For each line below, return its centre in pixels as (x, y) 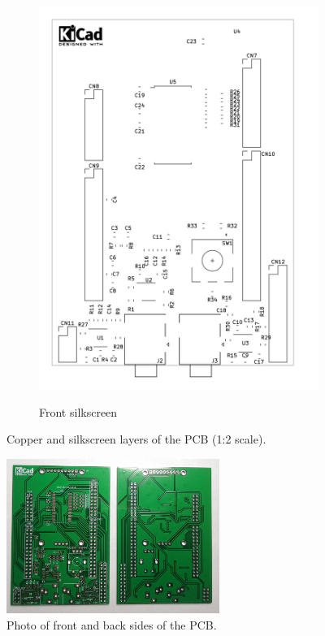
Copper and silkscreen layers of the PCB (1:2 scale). (136, 439)
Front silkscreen (78, 411)
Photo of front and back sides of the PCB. (112, 624)
